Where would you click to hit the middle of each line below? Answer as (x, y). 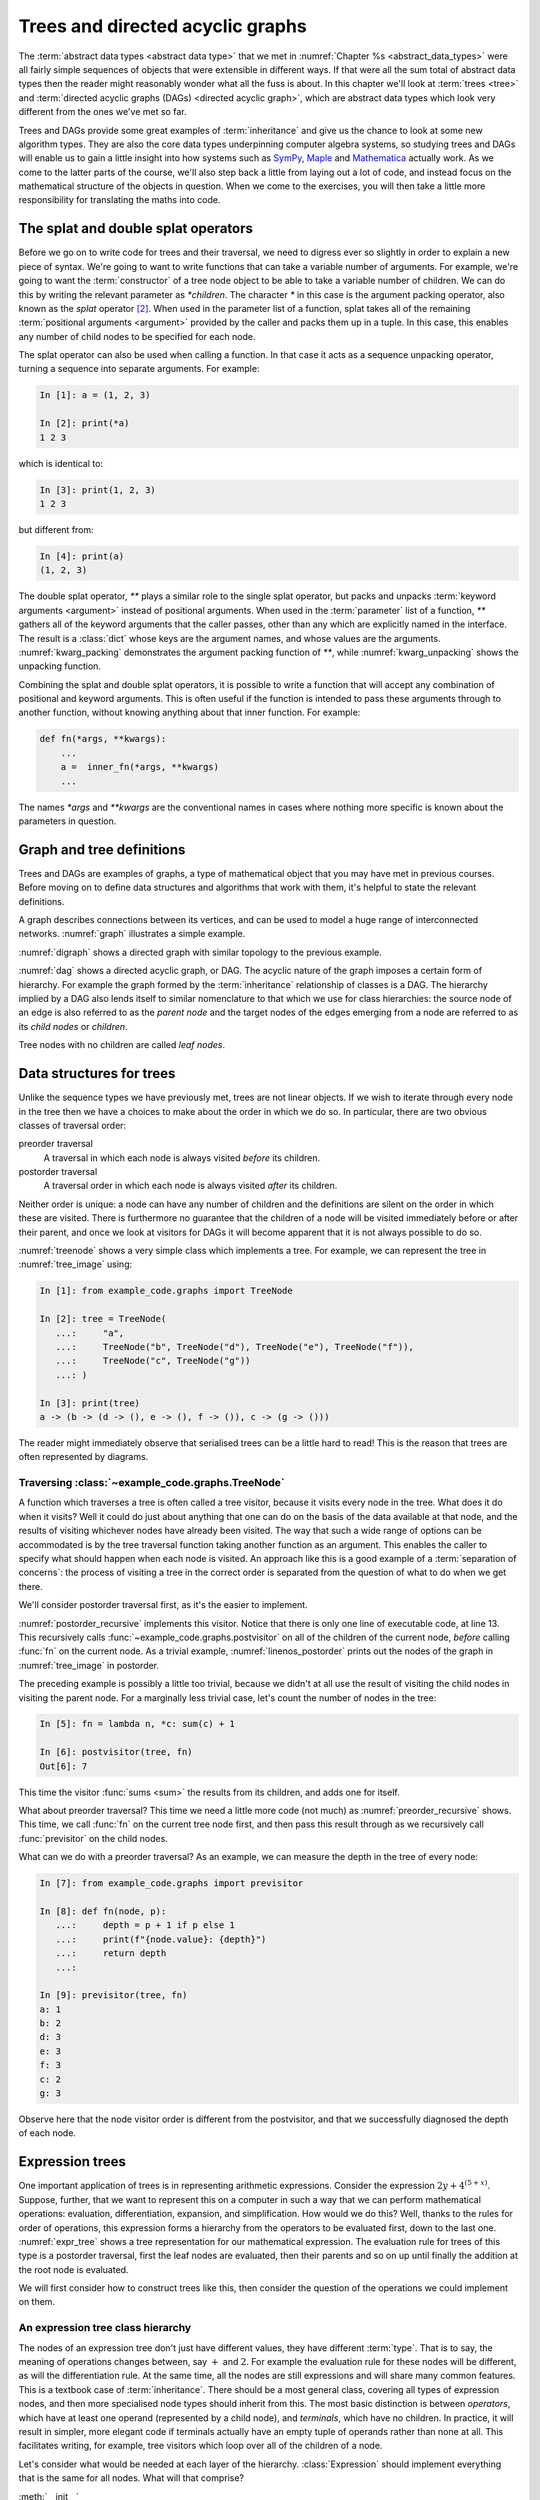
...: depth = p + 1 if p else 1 (145, 1925)
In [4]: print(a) (82, 556)
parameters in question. (67, 821)
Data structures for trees (97, 1073)
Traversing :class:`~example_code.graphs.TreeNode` (151, 1483)
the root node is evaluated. (73, 2269)
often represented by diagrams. (83, 1457)
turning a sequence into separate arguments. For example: (139, 369)
